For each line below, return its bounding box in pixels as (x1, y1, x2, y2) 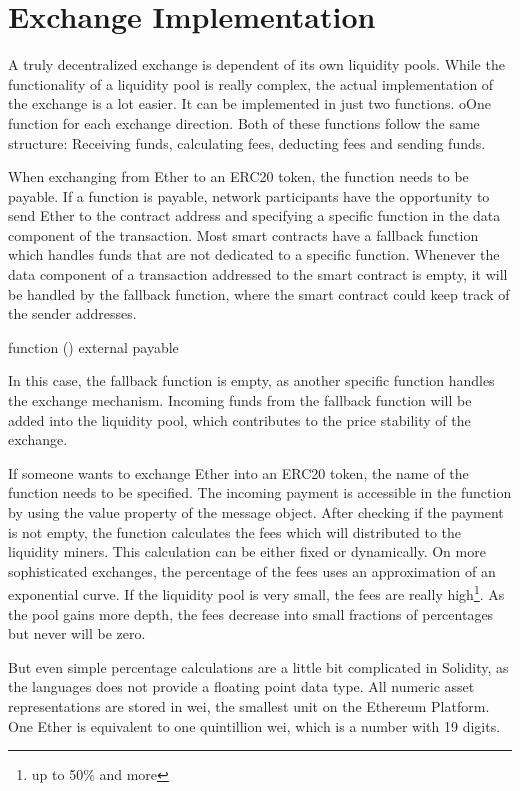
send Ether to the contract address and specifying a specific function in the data (8, 205, 501, 226)
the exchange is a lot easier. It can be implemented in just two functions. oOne (8, 93, 491, 114)
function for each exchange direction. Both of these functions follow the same (8, 112, 480, 133)
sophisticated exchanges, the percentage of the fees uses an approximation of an (8, 560, 496, 581)
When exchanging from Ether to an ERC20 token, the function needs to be (8, 166, 469, 187)
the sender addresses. (8, 303, 137, 324)
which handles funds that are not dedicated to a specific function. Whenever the (8, 244, 500, 265)
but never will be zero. (8, 623, 146, 644)
